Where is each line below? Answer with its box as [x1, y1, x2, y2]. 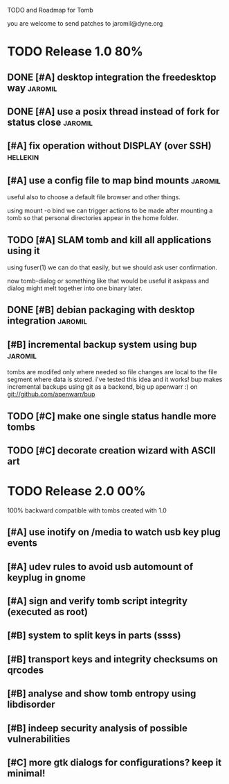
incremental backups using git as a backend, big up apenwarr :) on [7, 383, 198, 391]
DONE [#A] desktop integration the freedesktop [7, 71, 217, 83]
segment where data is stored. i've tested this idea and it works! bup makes [7, 375, 223, 384]
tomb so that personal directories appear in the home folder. [7, 214, 178, 222]
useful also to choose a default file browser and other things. [7, 193, 181, 201]
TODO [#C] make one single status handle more [7, 410, 217, 422]
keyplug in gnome [7, 572, 86, 583]
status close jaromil [7, 116, 93, 128]
